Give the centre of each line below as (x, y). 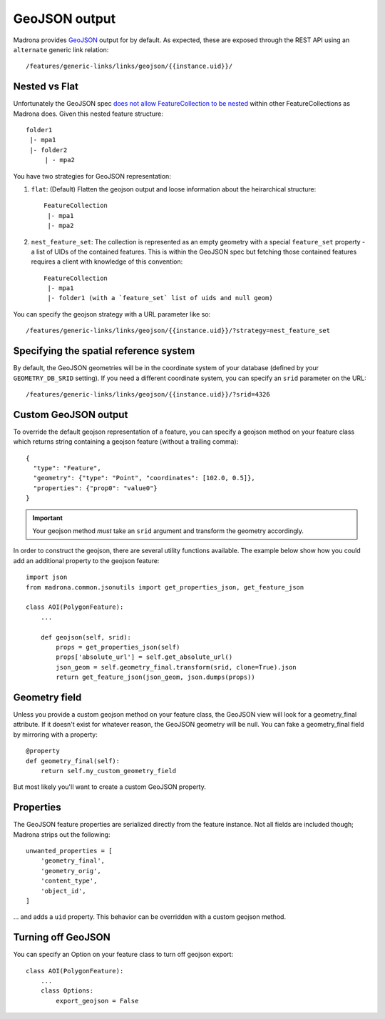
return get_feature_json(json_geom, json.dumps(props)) (156, 677)
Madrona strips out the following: (62, 834)
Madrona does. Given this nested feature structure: (88, 114)
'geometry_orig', (71, 871)
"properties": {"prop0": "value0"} (96, 488)
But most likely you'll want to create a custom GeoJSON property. (109, 787)
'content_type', (69, 881)
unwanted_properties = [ (69, 851)
